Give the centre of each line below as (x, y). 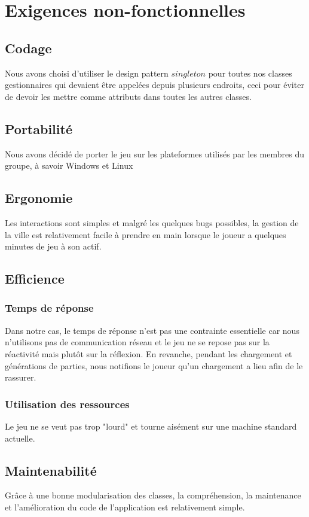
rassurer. (21, 377)
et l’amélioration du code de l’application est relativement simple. (125, 507)
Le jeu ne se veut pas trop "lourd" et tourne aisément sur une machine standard (151, 426)
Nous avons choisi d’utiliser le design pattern (87, 73)
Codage (28, 48)
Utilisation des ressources (67, 404)
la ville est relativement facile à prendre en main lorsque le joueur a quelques (146, 234)
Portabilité (39, 128)
